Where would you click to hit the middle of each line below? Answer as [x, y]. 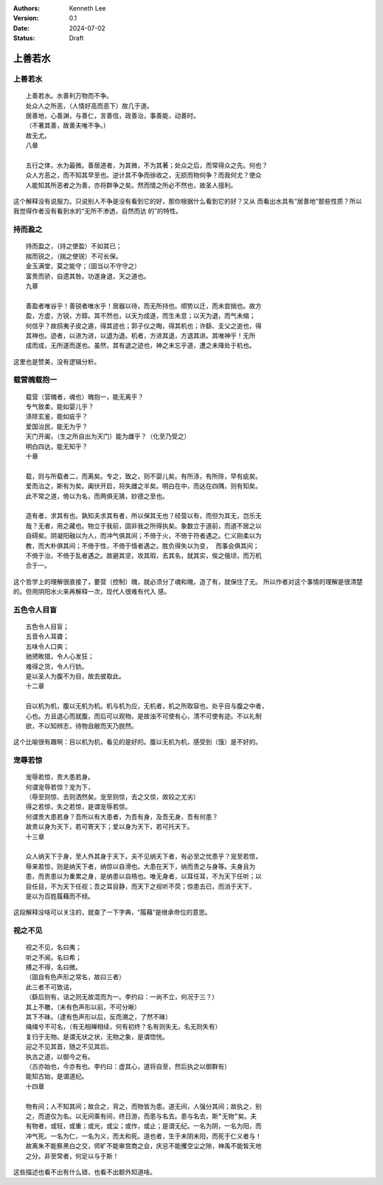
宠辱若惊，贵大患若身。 [60, 777]
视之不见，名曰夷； [54, 948]
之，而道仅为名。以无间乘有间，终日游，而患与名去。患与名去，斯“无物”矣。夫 [141, 1116]
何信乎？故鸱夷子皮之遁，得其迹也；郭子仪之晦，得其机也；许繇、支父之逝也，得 [144, 326]
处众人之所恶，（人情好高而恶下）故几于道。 [89, 106]
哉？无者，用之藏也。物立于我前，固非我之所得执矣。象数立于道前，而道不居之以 [144, 526]
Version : [26, 18]
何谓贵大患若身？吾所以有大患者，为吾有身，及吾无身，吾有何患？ [122, 817]
